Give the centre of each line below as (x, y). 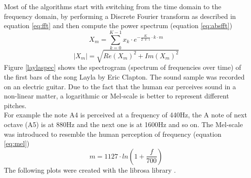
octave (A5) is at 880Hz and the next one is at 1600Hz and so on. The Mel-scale (124, 124)
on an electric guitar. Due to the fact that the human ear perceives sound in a (120, 86)
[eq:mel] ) (17, 143)
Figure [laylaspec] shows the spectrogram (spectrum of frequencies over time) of (123, 67)
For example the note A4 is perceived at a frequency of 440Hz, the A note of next (125, 115)
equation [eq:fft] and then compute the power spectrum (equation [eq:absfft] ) (118, 25)
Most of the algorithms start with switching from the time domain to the (113, 6)
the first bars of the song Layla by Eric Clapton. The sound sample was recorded (124, 77)
